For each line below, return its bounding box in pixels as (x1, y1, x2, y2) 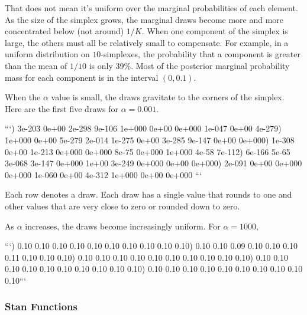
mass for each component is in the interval (5, 71, 159, 83)
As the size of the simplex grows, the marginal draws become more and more (5, 13, 284, 25)
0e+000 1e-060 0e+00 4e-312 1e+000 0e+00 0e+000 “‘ (5, 168, 202, 181)
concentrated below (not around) (5, 25, 124, 37)
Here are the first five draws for (5, 102, 119, 114)
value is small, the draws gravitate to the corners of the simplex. (51, 91, 285, 103)
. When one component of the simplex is (141, 25, 288, 37)
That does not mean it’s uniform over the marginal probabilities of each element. (5, 2, 298, 14)
